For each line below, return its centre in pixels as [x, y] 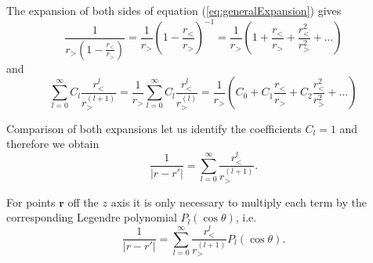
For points [31, 202]
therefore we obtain [53, 144]
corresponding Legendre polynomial [92, 217]
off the [83, 202]
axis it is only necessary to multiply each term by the [239, 202]
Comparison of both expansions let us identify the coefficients [154, 128]
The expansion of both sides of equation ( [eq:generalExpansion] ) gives [174, 10]
